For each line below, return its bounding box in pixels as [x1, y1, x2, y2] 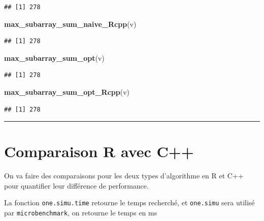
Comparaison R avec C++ [4, 141, 194, 162]
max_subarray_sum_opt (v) [4, 52, 105, 63]
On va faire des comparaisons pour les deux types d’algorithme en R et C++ [4, 170, 244, 181]
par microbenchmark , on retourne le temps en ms [4, 207, 157, 218]
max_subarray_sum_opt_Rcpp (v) [4, 86, 130, 97]
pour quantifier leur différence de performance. [4, 180, 149, 191]
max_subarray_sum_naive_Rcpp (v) [4, 18, 137, 29]
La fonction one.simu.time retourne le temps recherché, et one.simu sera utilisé [4, 197, 255, 208]
